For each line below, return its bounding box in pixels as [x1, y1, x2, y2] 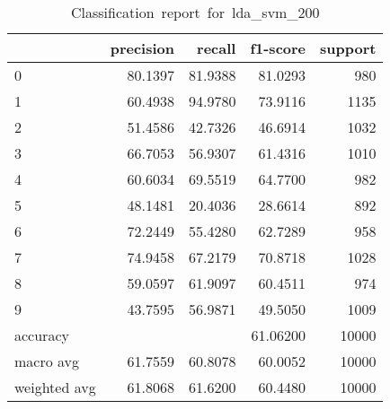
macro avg [14, 351, 80, 371]
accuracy [14, 325, 69, 345]
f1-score [250, 38, 306, 58]
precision [110, 38, 174, 58]
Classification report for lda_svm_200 [70, 2, 320, 22]
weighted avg [14, 377, 96, 397]
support [320, 38, 377, 58]
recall [197, 38, 236, 58]
